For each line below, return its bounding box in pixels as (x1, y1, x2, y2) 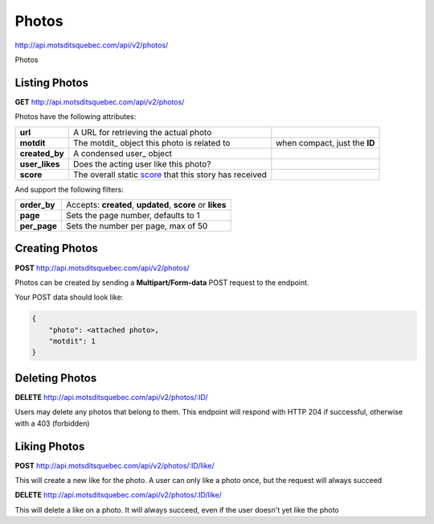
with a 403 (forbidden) (14, 419, 90, 428)
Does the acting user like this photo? (72, 158, 211, 169)
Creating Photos (14, 241, 98, 255)
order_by (19, 200, 55, 211)
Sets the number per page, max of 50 (65, 221, 208, 232)
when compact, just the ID (276, 137, 375, 148)
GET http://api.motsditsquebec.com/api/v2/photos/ (14, 97, 185, 106)
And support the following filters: (14, 184, 124, 194)
